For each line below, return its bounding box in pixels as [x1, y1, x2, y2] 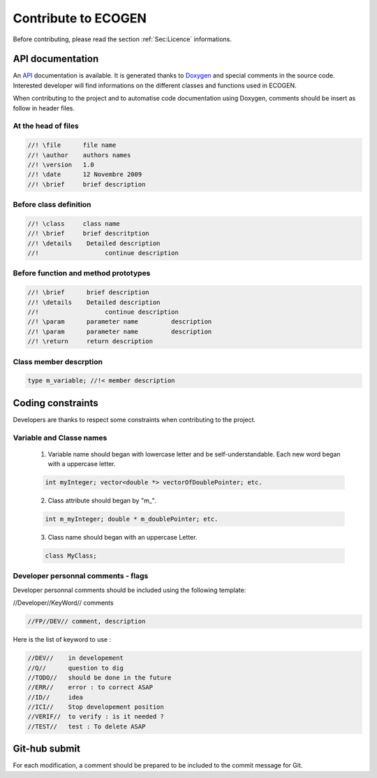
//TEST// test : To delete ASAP [27, 722, 146, 730]
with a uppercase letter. [47, 460, 116, 468]
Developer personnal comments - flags [13, 571, 149, 581]
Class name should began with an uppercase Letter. [47, 533, 198, 542]
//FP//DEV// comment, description [27, 617, 146, 626]
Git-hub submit [13, 743, 80, 755]
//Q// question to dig [27, 664, 124, 672]
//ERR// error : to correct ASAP [27, 684, 154, 691]
